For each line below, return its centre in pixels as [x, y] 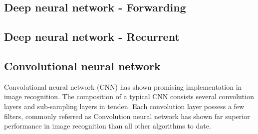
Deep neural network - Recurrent [92, 37]
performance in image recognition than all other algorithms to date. [108, 126]
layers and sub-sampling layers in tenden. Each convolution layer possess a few [124, 106]
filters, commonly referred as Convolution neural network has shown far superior [127, 116]
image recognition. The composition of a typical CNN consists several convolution [129, 96]
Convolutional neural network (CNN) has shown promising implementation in [123, 86]
